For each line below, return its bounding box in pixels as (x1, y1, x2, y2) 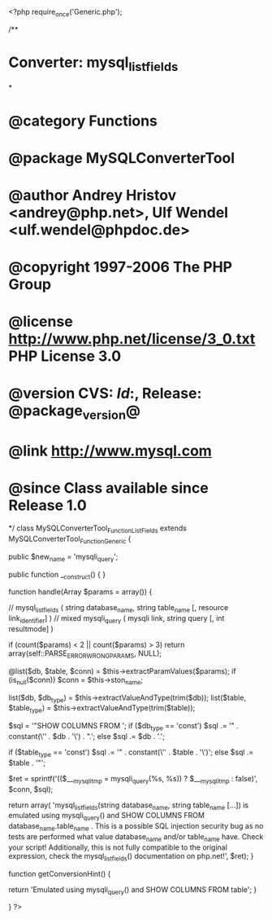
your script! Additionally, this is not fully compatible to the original (8, 842, 227, 852)
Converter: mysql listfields (8, 53, 179, 74)
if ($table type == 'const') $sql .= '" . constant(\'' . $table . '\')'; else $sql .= (8, 747, 254, 759)
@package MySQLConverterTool (8, 148, 235, 167)
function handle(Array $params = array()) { (8, 587, 153, 597)
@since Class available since (8, 479, 209, 498)
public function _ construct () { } (8, 569, 106, 581)
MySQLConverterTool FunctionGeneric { (8, 534, 132, 545)
